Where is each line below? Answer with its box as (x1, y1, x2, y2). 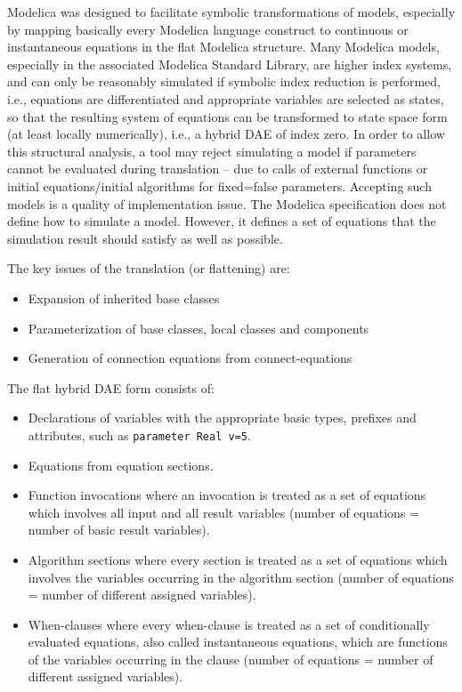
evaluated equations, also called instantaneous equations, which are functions (28, 632, 448, 651)
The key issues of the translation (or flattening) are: (7, 259, 290, 278)
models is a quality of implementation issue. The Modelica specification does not (7, 194, 447, 213)
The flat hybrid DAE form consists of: (7, 378, 215, 397)
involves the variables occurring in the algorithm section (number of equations (28, 567, 454, 586)
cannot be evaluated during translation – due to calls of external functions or (7, 159, 428, 178)
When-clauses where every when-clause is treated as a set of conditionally (28, 615, 430, 633)
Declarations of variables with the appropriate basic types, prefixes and (28, 408, 417, 427)
